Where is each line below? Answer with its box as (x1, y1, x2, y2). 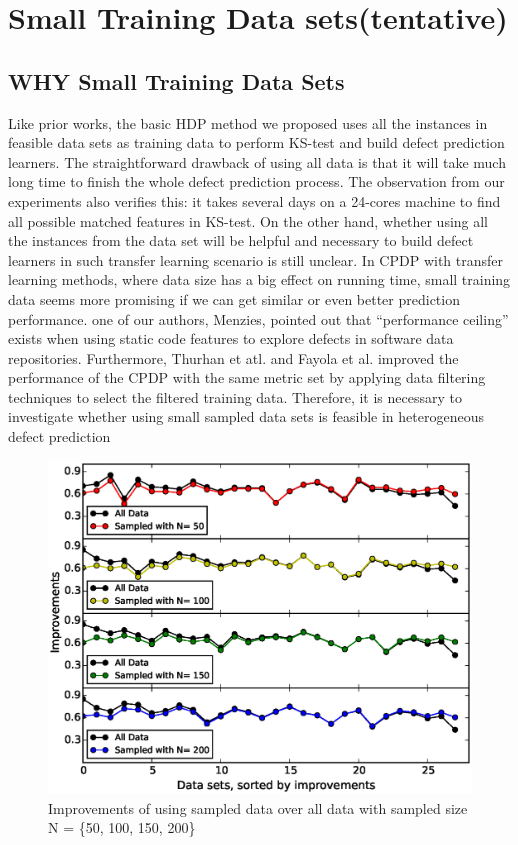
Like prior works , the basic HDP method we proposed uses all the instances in (8, 112, 488, 133)
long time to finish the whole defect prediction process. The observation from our (8, 171, 505, 192)
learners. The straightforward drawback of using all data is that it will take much (8, 151, 506, 172)
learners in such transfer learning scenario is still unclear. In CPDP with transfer (8, 249, 503, 270)
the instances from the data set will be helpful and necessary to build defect (8, 230, 474, 251)
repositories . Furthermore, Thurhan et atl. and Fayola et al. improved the (8, 347, 459, 368)
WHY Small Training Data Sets (8, 65, 345, 96)
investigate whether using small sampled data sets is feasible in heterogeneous (8, 406, 484, 427)
